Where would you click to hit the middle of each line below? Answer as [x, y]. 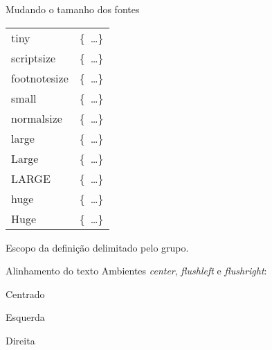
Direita [20, 340]
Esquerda [25, 317]
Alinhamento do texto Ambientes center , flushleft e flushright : [136, 271]
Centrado [25, 294]
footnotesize [40, 78]
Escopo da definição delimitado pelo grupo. [97, 247]
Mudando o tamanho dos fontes [73, 9]
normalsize [37, 118]
